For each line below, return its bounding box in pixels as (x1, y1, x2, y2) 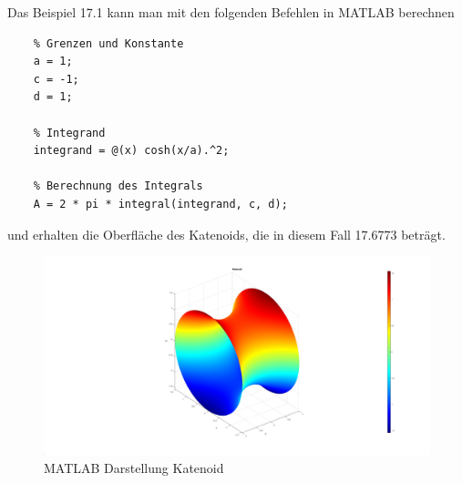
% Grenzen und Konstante (33, 36, 184, 50)
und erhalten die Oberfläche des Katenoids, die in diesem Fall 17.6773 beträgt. (7, 224, 446, 243)
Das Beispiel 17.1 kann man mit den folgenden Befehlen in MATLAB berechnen (7, 3, 455, 21)
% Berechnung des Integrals (33, 180, 203, 193)
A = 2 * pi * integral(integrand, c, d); (33, 197, 288, 211)
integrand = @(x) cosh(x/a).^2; (33, 144, 230, 158)
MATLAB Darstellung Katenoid (44, 457, 224, 477)
